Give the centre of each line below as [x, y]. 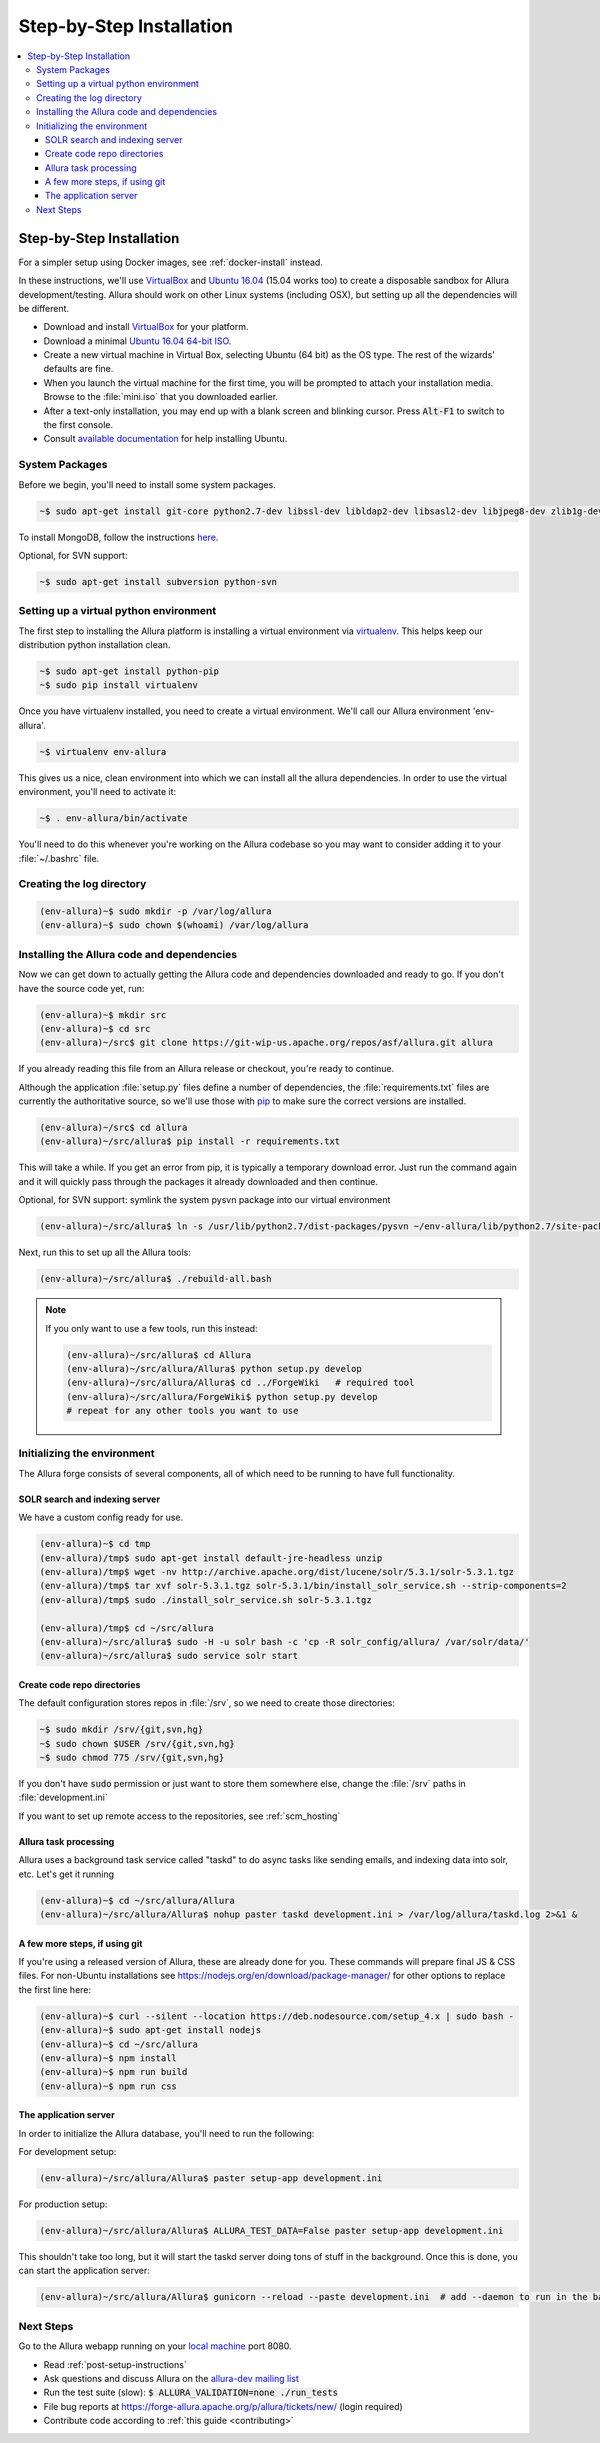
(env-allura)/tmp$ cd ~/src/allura [126, 1628]
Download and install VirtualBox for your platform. [146, 327]
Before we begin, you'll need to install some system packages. [147, 484]
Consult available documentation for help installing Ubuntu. [165, 439]
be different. [44, 308]
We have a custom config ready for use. [101, 1517]
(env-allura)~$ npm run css [108, 2086]
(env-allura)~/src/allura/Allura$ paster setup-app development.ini [211, 2178]
